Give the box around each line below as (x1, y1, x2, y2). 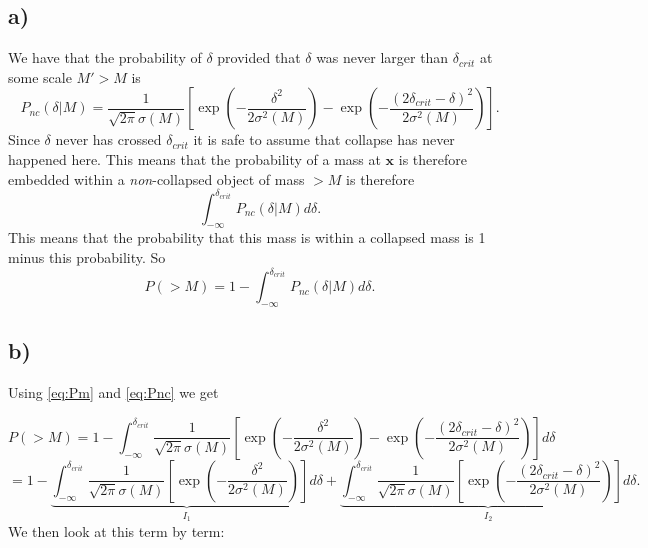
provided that (217, 47, 301, 68)
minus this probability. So (8, 247, 166, 268)
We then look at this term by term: (8, 520, 225, 541)
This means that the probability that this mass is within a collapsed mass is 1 (8, 227, 486, 248)
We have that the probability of (8, 47, 202, 68)
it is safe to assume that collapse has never (193, 129, 455, 150)
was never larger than (316, 47, 449, 68)
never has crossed (55, 129, 162, 150)
